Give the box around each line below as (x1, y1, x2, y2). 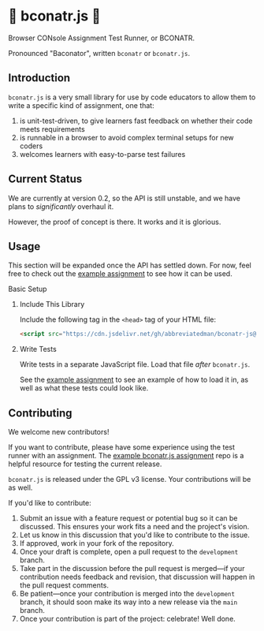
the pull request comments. (19, 581, 109, 590)
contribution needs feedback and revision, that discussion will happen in (19, 572, 255, 582)
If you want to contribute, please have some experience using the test (8, 442, 235, 452)
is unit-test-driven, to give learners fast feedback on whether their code (19, 116, 253, 125)
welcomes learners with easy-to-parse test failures (19, 149, 186, 159)
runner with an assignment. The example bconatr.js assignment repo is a (8, 451, 244, 461)
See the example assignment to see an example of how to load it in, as (19, 375, 249, 385)
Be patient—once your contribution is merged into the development (19, 589, 235, 599)
